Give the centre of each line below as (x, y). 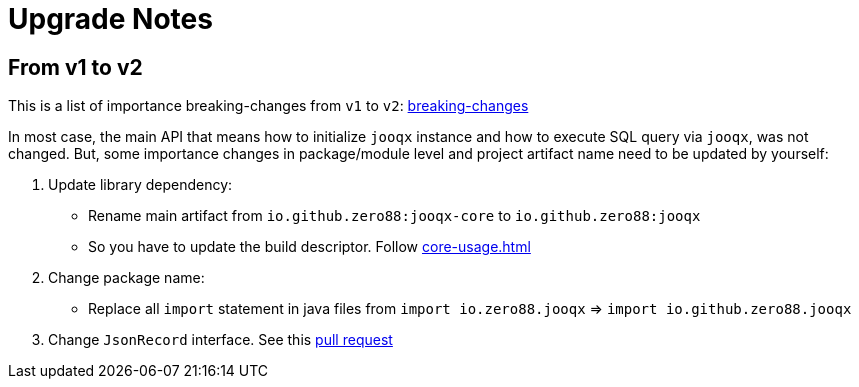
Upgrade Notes (110, 19)
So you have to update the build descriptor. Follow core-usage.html (309, 247)
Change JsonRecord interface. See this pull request (220, 340)
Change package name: (126, 278)
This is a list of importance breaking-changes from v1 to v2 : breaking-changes (268, 106)
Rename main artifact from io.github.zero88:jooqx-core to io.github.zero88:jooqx (394, 216)
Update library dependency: (140, 185)
